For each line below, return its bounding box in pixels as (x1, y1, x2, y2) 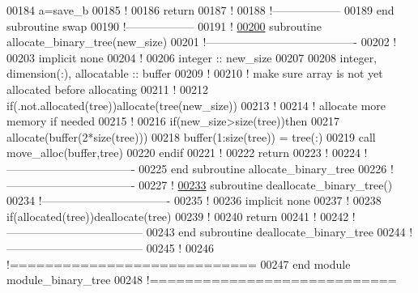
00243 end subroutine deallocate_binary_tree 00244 (146, 223, 406, 240)
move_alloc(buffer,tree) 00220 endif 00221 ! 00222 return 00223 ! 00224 (6, 144, 360, 161)
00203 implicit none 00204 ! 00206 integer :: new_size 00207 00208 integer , (6, 49, 377, 66)
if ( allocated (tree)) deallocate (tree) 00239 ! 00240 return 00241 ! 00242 (6, 207, 349, 224)
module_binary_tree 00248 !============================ (6, 271, 397, 288)
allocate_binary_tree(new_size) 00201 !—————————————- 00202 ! (6, 33, 397, 50)
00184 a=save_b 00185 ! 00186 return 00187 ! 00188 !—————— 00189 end (6, 2, 395, 18)
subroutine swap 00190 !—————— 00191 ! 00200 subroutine (6, 17, 322, 34)
